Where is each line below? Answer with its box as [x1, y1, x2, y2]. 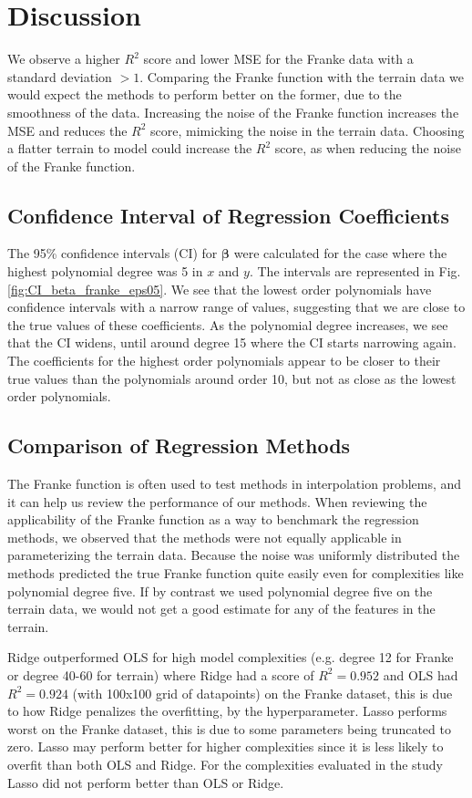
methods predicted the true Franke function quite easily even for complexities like [7, 564, 464, 582]
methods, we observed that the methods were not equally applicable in [7, 527, 402, 546]
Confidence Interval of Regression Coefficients [7, 201, 449, 229]
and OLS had [383, 665, 458, 684]
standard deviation [7, 67, 112, 86]
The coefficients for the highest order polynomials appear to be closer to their [7, 351, 441, 370]
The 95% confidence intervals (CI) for [7, 244, 218, 263]
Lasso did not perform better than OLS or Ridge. [7, 772, 284, 792]
